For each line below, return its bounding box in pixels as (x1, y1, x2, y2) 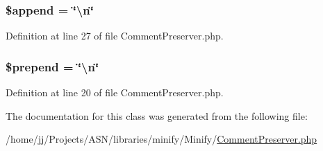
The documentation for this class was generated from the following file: (6, 108, 308, 123)
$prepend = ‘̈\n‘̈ (6, 57, 99, 75)
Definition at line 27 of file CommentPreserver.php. (6, 28, 224, 43)
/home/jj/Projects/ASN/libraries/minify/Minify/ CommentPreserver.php (6, 132, 317, 146)
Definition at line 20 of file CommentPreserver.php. (6, 85, 224, 100)
